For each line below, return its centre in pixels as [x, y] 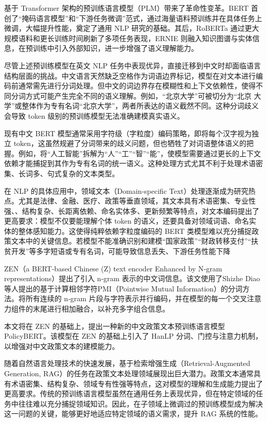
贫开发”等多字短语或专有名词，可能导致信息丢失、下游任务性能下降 [117, 251]
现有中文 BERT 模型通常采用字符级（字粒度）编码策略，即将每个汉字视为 [128, 133]
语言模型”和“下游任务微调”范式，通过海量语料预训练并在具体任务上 [149, 18]
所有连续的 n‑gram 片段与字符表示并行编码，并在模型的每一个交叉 [136, 298]
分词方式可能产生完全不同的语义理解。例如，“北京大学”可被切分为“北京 [131, 95]
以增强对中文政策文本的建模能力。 [62, 346]
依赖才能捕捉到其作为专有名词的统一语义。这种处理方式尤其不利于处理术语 [130, 163]
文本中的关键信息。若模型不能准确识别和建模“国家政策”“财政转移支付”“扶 [135, 241]
